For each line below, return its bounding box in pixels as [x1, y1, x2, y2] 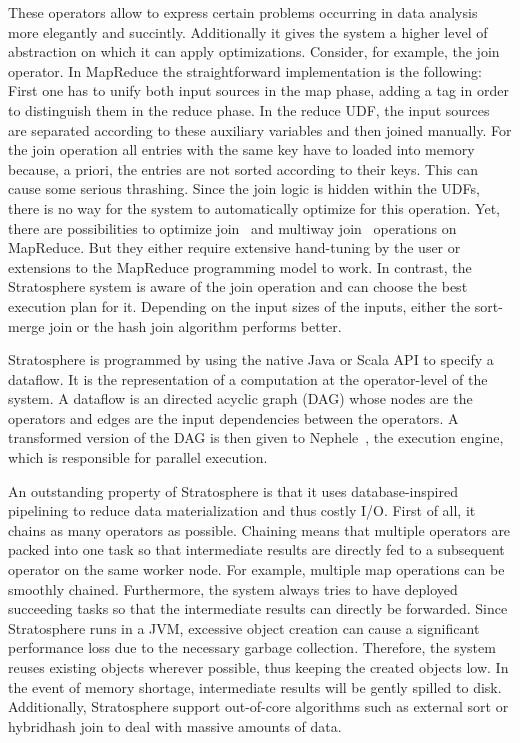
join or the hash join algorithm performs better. [49, 315, 342, 336]
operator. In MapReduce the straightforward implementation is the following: [8, 60, 482, 81]
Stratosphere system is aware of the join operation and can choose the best [8, 276, 468, 297]
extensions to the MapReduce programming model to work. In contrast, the [8, 256, 472, 277]
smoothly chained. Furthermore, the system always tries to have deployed [8, 578, 458, 599]
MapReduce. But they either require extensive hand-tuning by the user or [8, 237, 461, 258]
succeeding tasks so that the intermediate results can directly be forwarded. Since [8, 598, 508, 619]
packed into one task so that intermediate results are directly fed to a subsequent [8, 539, 505, 560]
